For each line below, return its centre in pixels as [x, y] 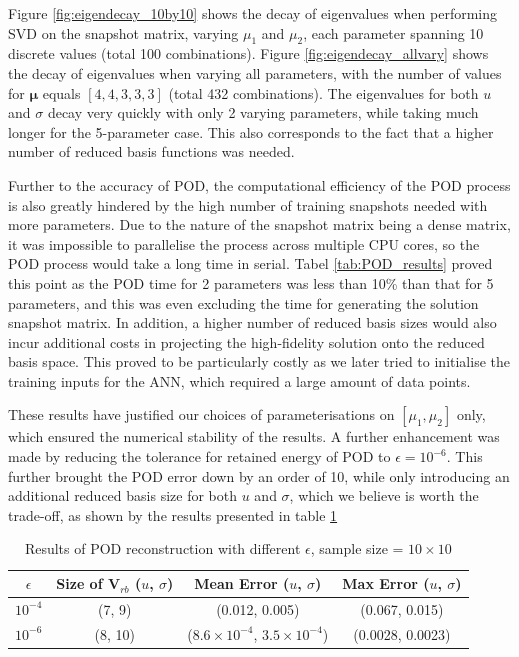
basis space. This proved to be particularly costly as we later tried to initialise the [259, 361]
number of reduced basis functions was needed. [151, 151]
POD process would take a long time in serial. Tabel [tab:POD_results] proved [250, 263]
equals [61, 92]
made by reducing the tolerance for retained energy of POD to [199, 456]
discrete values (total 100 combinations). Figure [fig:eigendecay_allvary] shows [248, 53]
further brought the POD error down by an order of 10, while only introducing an [259, 475]
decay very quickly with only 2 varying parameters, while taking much [263, 112]
